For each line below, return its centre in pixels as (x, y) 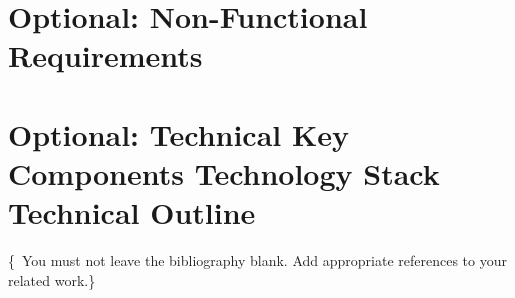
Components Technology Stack (224, 172)
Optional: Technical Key (178, 133)
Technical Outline (132, 212)
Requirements (105, 55)
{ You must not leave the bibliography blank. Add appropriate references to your (257, 260)
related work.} (52, 279)
